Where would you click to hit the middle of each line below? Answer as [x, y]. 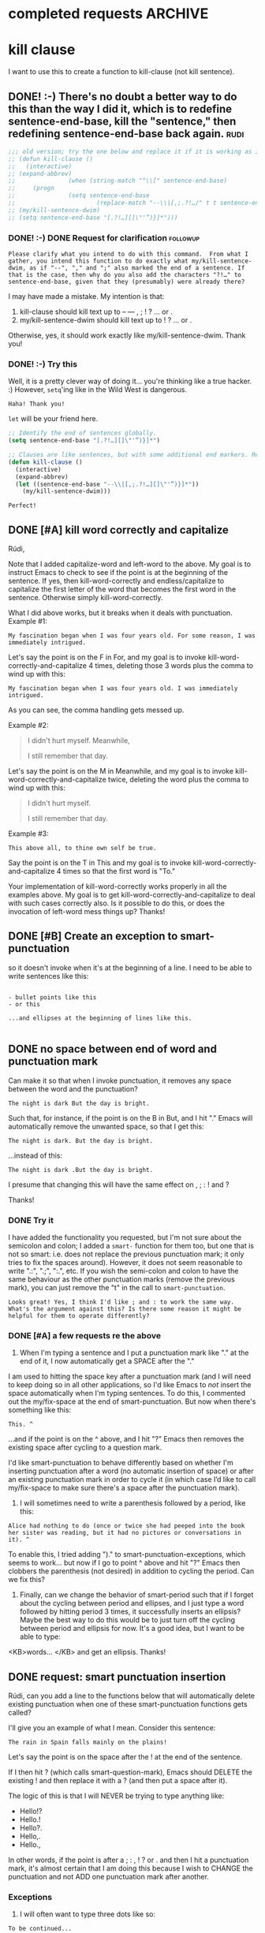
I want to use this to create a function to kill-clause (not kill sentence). [121, 72]
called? [20, 1713]
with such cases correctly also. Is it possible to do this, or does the [116, 903]
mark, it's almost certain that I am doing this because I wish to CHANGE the [131, 1868]
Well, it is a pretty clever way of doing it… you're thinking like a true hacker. [130, 381]
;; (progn [32, 188]
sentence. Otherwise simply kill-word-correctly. [86, 598]
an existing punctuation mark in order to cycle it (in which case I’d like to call [132, 1480]
